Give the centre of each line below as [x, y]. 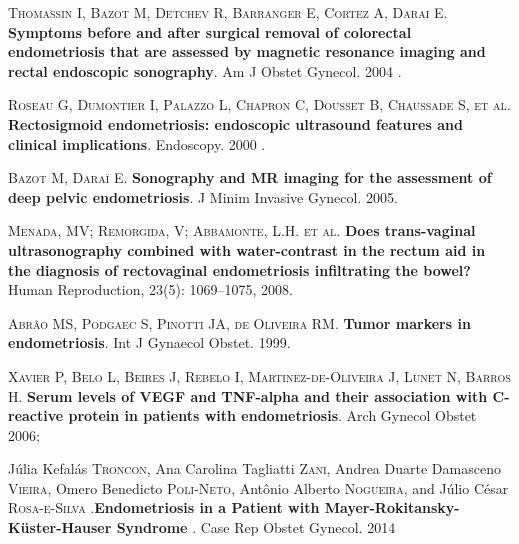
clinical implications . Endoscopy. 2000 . [137, 143]
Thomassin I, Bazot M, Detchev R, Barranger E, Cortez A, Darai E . [228, 12]
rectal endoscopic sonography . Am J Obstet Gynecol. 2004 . [205, 70]
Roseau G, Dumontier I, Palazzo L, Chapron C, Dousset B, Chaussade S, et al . [259, 104]
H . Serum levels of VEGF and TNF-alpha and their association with [248, 395]
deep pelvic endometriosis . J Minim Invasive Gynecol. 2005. [203, 196]
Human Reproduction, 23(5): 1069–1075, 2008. [150, 289]
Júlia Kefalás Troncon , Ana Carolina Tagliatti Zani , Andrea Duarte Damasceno [254, 468]
